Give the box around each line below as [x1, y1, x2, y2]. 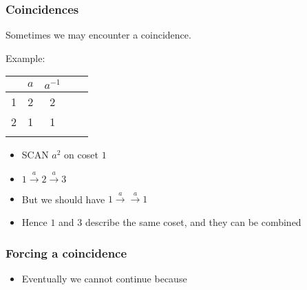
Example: [6, 50, 45, 65]
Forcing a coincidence [6, 244, 127, 261]
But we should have [21, 191, 105, 206]
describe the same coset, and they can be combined [85, 214, 301, 229]
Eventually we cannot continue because [21, 271, 187, 285]
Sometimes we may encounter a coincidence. [6, 28, 191, 42]
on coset [64, 147, 98, 162]
